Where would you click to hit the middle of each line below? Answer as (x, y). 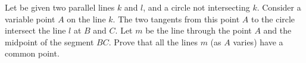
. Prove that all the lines (153, 42)
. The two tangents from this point (176, 19)
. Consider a (279, 7)
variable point (30, 19)
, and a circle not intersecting (196, 7)
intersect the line (35, 30)
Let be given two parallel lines (60, 7)
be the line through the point (199, 30)
